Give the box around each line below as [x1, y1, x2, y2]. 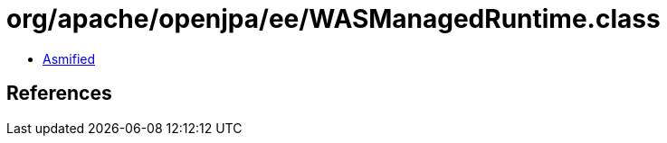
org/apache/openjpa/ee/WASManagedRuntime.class [6, 4, 661, 34]
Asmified [43, 50, 96, 67]
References [6, 82, 112, 105]
